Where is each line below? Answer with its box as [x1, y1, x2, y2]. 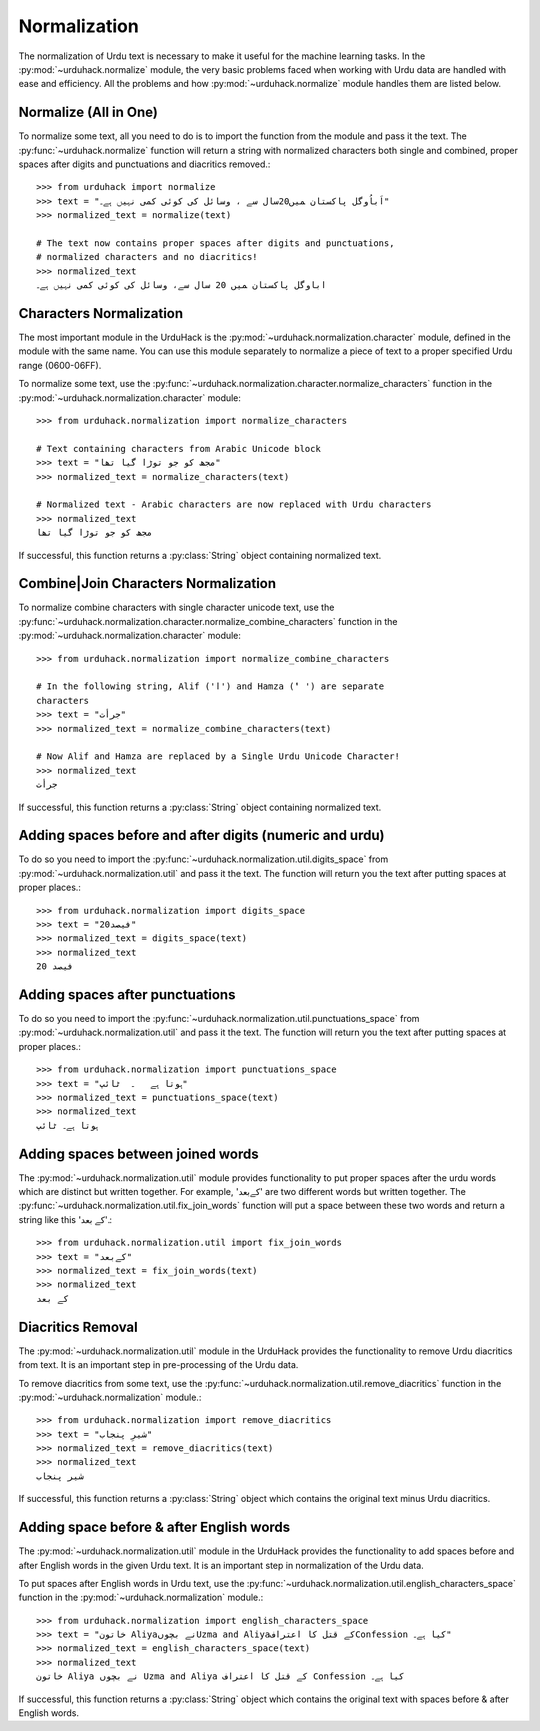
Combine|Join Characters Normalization [18, 575, 277, 592]
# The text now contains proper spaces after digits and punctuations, [36, 237, 395, 249]
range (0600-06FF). [18, 359, 102, 371]
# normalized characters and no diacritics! [36, 251, 259, 263]
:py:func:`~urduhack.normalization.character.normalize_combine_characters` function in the [18, 615, 398, 627]
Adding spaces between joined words [18, 1145, 259, 1162]
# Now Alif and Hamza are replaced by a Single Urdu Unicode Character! [36, 751, 400, 762]
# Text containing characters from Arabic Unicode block [36, 443, 322, 454]
